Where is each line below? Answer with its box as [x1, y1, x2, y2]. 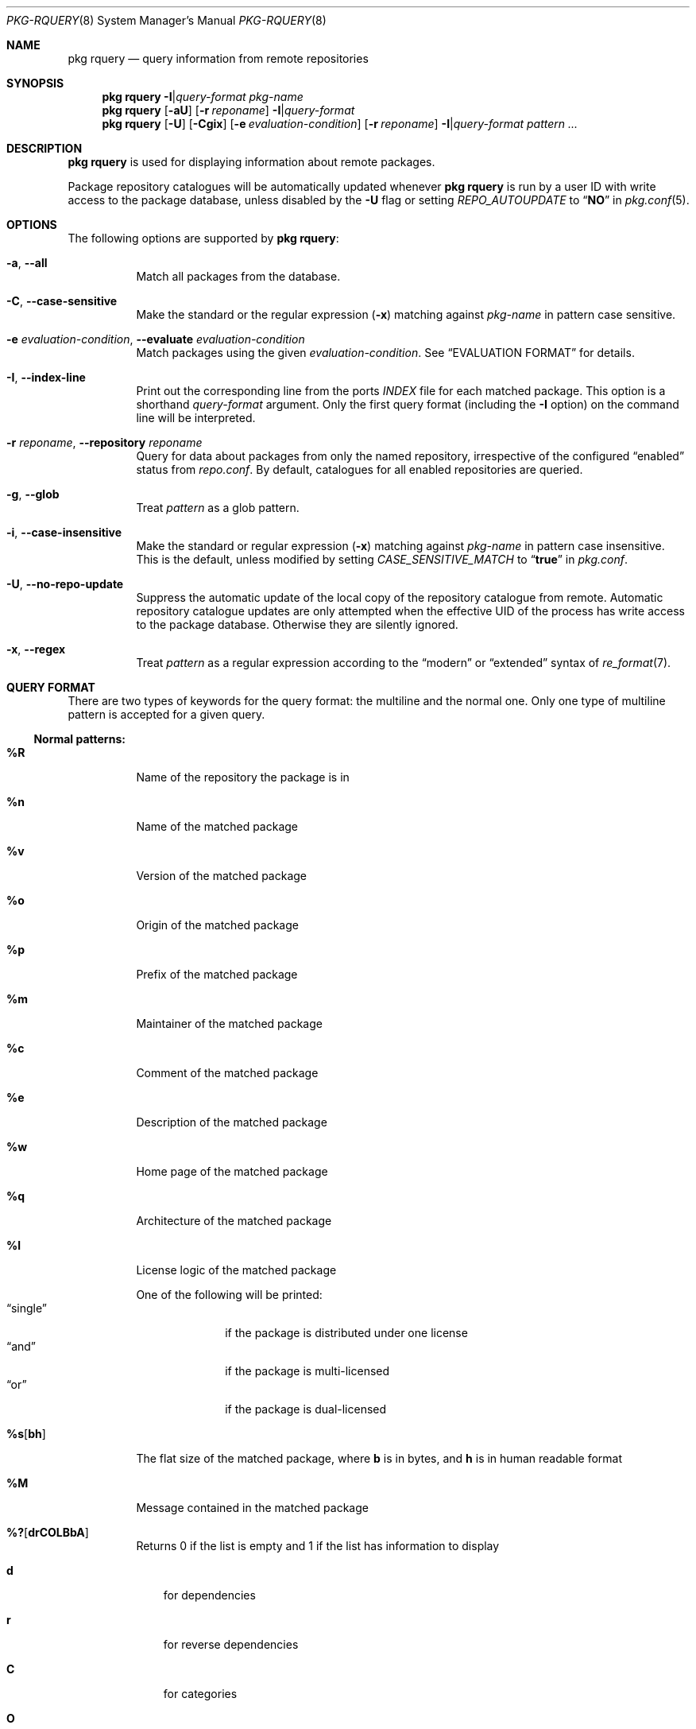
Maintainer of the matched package [136, 1017, 323, 1030]
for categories [163, 1687, 238, 1700]
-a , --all [6, 256, 48, 269]
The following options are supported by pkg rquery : [68, 231, 339, 245]
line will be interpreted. [136, 411, 256, 424]
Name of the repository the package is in [136, 770, 350, 784]
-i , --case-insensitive [6, 525, 122, 539]
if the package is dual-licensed [225, 1402, 387, 1416]
